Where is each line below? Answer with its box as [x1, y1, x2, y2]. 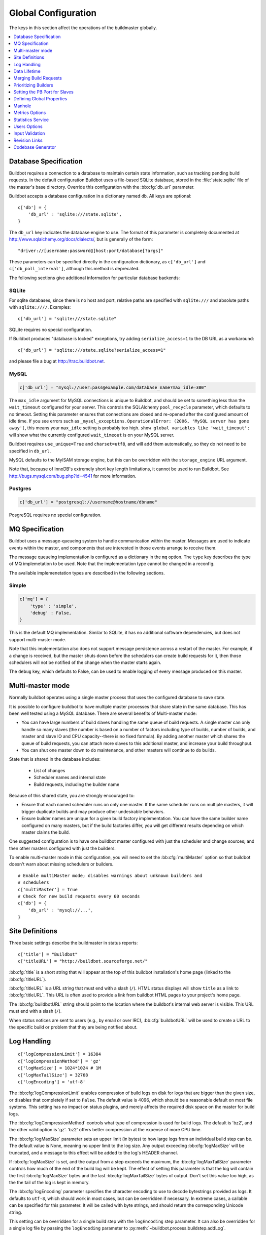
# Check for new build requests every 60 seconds [18, 894, 140, 899]
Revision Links [13, 137, 43, 143]
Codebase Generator [13, 144, 56, 150]
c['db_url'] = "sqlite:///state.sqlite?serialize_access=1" [18, 347, 166, 353]
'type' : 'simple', [30, 603, 77, 609]
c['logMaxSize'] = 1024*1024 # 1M [18, 1065, 101, 1071]
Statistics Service [13, 117, 49, 123]
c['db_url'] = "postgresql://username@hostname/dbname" [19, 499, 158, 505]
